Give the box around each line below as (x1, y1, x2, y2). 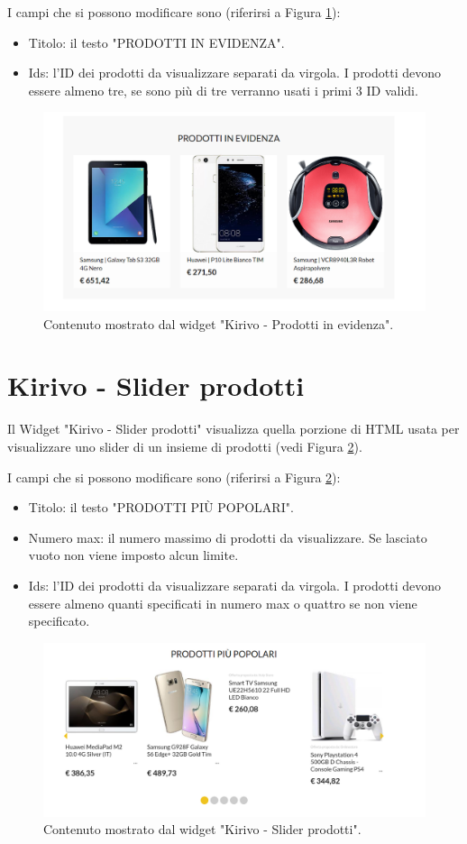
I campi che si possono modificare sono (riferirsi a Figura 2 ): (7, 467, 341, 486)
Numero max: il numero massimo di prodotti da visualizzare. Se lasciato (28, 527, 427, 546)
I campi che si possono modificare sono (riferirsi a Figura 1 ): (7, 3, 341, 21)
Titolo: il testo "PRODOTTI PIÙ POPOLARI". (28, 498, 294, 517)
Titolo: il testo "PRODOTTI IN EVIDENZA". (28, 32, 285, 51)
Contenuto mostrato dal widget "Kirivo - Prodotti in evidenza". (43, 314, 394, 333)
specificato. (28, 611, 90, 630)
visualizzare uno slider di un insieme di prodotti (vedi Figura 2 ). (7, 436, 362, 455)
